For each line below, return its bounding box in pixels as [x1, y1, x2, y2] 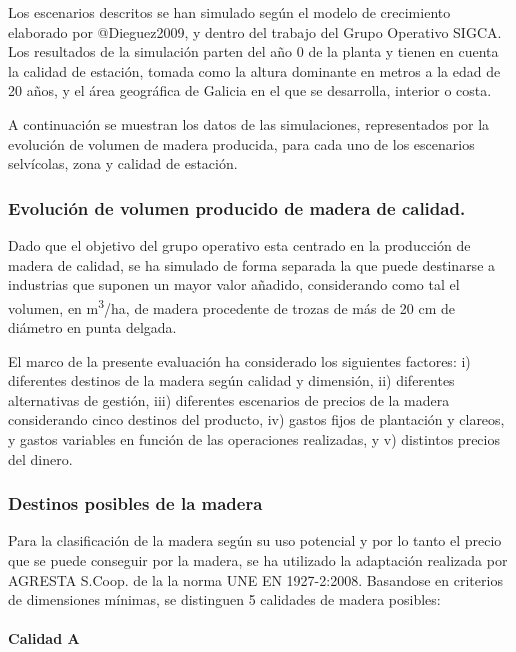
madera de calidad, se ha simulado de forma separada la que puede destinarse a [8, 254, 496, 275]
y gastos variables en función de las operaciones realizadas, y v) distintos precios [8, 428, 500, 449]
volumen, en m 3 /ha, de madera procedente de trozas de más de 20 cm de [8, 294, 456, 318]
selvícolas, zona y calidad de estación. [8, 153, 238, 174]
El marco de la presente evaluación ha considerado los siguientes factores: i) [8, 350, 471, 371]
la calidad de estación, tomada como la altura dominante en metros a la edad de [8, 60, 501, 81]
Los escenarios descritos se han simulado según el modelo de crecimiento [8, 2, 451, 22]
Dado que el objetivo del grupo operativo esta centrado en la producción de [8, 234, 471, 255]
